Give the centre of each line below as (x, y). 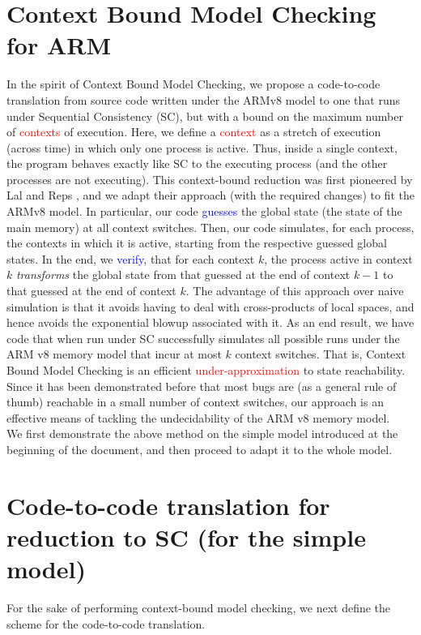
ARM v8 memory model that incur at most (114, 354)
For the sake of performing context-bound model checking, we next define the (199, 608)
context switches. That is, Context (321, 354)
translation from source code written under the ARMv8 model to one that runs (204, 99)
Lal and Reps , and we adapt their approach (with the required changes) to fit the (210, 195)
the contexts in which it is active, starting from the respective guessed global (197, 243)
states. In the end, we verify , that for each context (131, 258)
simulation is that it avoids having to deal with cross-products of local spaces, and (210, 306)
